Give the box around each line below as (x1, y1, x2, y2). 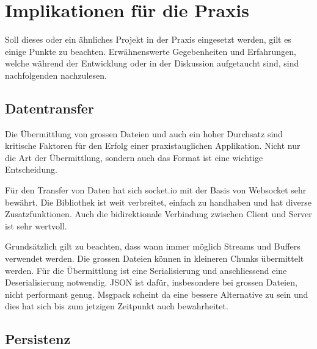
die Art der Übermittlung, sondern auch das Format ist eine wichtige (5, 151, 263, 164)
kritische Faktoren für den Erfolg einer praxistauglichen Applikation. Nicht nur (5, 139, 301, 152)
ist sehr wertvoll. (5, 219, 67, 232)
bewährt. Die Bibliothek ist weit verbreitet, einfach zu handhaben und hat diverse (5, 195, 312, 208)
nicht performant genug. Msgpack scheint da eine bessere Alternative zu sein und (5, 287, 308, 300)
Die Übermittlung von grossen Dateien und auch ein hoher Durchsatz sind (5, 127, 283, 140)
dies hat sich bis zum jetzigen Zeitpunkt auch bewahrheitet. (5, 300, 228, 312)
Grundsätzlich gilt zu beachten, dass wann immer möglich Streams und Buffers (5, 240, 301, 253)
